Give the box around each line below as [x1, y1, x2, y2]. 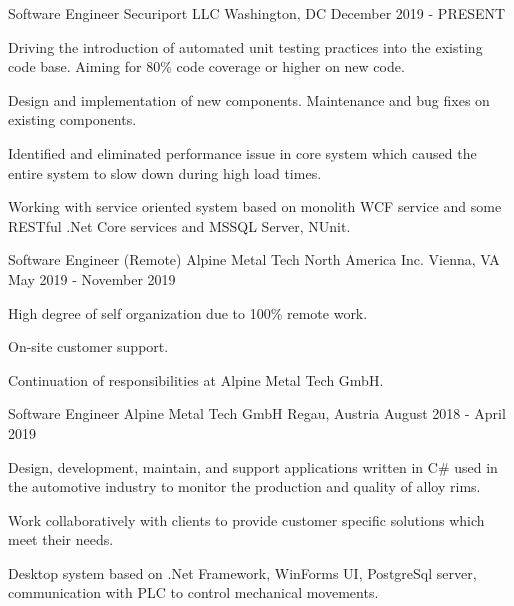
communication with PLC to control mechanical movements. [8, 582, 379, 603]
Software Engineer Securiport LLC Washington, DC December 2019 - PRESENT [8, 3, 506, 23]
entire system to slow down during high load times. [8, 162, 322, 183]
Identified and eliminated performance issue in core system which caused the [8, 142, 477, 163]
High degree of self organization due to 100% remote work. [8, 302, 368, 323]
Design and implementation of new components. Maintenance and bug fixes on [8, 89, 490, 110]
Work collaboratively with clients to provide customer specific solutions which [8, 509, 485, 530]
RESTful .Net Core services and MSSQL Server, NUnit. [8, 215, 351, 236]
